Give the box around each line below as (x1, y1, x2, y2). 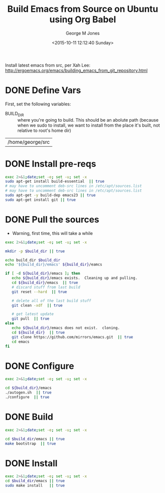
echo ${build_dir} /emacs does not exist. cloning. (11, 326, 120, 330)
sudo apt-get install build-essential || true (5, 179, 105, 184)
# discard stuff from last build (11, 285, 80, 290)
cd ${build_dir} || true (11, 330, 65, 335)
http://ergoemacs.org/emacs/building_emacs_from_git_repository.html (5, 67, 148, 73)
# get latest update (11, 312, 54, 317)
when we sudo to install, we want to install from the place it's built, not (17, 122, 160, 128)
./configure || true (5, 394, 50, 399)
